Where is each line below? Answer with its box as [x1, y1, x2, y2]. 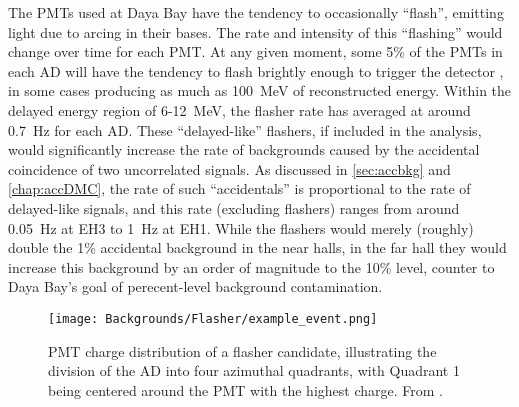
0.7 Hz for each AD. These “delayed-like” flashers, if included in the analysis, [8, 119, 482, 140]
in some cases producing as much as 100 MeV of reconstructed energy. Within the [8, 80, 512, 101]
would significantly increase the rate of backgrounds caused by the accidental [8, 139, 480, 160]
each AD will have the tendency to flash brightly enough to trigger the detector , [8, 60, 504, 81]
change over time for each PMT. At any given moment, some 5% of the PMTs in [8, 41, 503, 62]
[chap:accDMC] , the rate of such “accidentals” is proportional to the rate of [8, 178, 471, 199]
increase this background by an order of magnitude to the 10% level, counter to [8, 256, 495, 277]
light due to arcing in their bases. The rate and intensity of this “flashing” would [8, 21, 503, 42]
